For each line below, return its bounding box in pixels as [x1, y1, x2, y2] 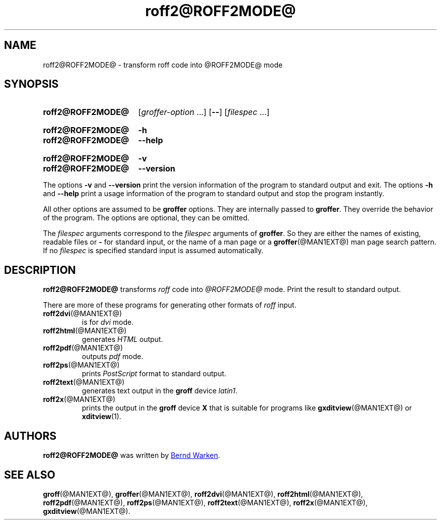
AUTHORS [4, 429, 57, 442]
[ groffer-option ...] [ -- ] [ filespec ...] [138, 107, 270, 118]
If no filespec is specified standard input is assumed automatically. [43, 246, 264, 255]
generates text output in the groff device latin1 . [82, 386, 238, 395]
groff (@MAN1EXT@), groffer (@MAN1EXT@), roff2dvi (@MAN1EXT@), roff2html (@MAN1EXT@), [43, 489, 363, 498]
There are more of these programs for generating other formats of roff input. [43, 301, 297, 310]
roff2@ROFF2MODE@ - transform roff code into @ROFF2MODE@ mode [43, 60, 283, 69]
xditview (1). [82, 412, 121, 421]
